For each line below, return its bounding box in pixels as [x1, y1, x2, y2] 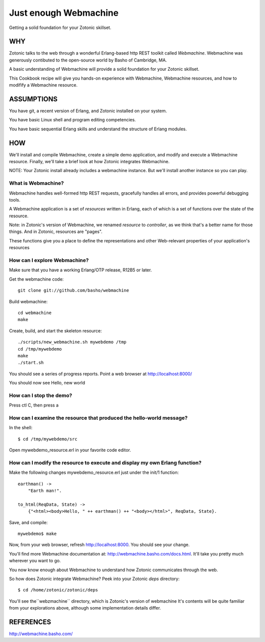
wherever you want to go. [9, 558, 61, 564]
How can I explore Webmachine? [9, 257, 89, 264]
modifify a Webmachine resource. [9, 82, 78, 88]
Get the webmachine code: [9, 276, 64, 282]
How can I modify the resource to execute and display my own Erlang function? [9, 459, 202, 466]
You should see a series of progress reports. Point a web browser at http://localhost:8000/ [9, 371, 192, 377]
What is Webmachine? [9, 180, 64, 187]
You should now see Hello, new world [9, 380, 85, 386]
